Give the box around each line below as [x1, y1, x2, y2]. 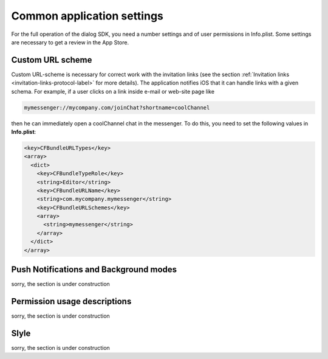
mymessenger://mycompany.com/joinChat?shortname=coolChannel [24, 104, 210, 111]
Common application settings [11, 9, 163, 23]
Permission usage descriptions [11, 296, 132, 307]
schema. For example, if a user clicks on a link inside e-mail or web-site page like [11, 88, 215, 95]
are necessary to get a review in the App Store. [11, 38, 129, 46]
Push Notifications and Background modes [11, 265, 177, 275]
